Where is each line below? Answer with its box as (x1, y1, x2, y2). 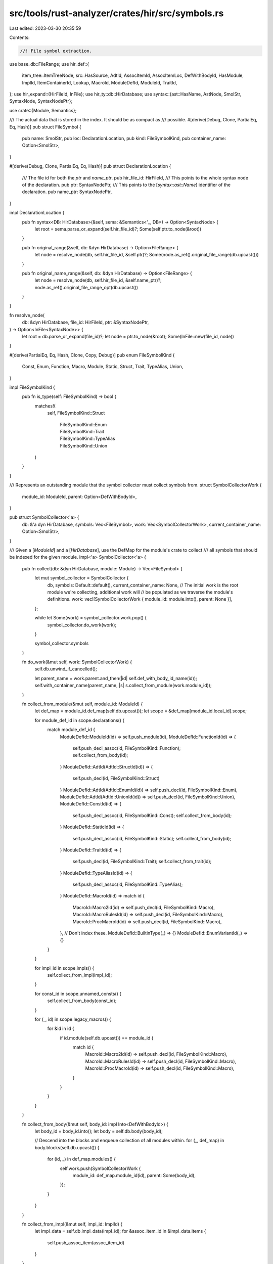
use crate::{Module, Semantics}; (9, 107, 77, 113)
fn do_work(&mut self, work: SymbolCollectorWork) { (22, 659, 132, 665)
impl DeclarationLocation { (9, 210, 65, 216)
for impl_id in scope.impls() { (34, 965, 95, 971)
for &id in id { (47, 1025, 74, 1031)
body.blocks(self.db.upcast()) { (34, 1144, 100, 1150)
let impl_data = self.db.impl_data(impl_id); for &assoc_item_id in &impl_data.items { (34, 1228, 206, 1234)
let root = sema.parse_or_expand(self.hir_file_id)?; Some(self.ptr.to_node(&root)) (34, 225, 202, 232)
